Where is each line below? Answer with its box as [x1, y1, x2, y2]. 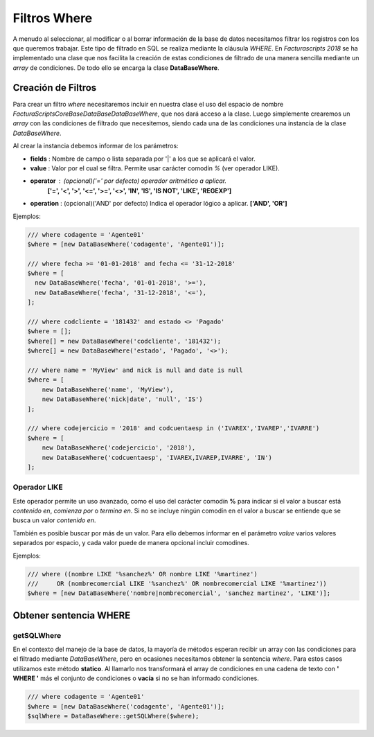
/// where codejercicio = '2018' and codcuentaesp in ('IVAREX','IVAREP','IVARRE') [27, 425, 320, 432]
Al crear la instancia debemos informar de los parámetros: [12, 142, 179, 150]
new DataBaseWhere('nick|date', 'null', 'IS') [42, 396, 204, 403]
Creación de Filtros [12, 82, 97, 94]
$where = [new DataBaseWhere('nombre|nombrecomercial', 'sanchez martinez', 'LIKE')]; [27, 589, 331, 597]
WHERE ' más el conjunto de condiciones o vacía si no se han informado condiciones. [12, 674, 259, 682]
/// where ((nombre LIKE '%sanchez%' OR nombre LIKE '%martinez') [27, 570, 258, 578]
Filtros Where [12, 10, 93, 26]
